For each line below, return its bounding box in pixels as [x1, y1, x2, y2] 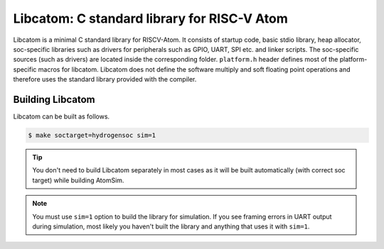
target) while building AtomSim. [32, 176, 124, 184]
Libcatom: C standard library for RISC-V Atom [13, 11, 288, 26]
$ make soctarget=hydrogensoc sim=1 [28, 131, 156, 139]
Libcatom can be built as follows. [13, 112, 110, 121]
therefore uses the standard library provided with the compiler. [13, 75, 197, 84]
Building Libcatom [13, 93, 95, 106]
